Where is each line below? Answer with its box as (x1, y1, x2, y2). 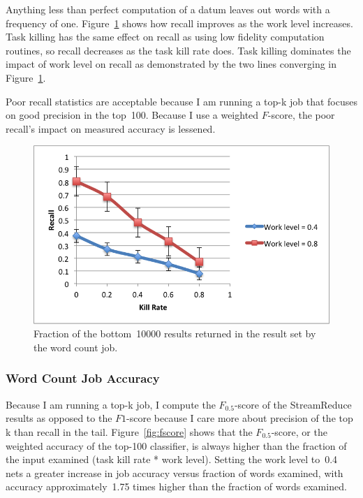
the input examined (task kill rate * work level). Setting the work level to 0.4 (6, 452, 338, 467)
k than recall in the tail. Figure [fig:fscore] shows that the (6, 424, 253, 439)
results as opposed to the (6, 411, 112, 425)
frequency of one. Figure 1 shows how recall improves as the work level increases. (6, 15, 353, 30)
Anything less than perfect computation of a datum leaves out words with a (6, 2, 330, 16)
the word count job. (34, 339, 118, 354)
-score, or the (271, 424, 327, 439)
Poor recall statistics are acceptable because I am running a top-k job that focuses (6, 94, 357, 108)
